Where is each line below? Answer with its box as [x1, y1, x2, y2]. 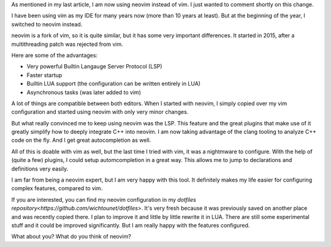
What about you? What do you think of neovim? [11, 233, 131, 240]
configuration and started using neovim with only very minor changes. [11, 108, 189, 116]
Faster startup [26, 71, 63, 79]
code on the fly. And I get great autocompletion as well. [11, 136, 151, 144]
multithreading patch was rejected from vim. [11, 40, 124, 48]
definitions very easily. [11, 165, 69, 172]
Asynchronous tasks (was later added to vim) [26, 89, 141, 96]
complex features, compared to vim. [11, 185, 103, 192]
